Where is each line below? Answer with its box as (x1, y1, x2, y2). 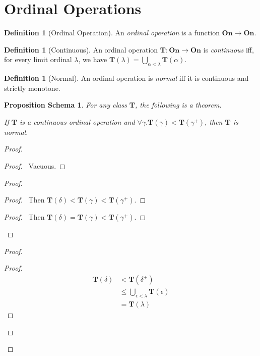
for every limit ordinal (4, 54, 72, 65)
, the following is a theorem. (135, 99, 222, 110)
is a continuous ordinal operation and (19, 116, 135, 127)
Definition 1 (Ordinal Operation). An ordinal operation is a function (4, 27, 220, 38)
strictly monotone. (4, 82, 60, 93)
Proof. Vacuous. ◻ (4, 161, 66, 171)
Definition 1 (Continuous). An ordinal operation (4, 44, 158, 55)
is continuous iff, (203, 44, 254, 55)
